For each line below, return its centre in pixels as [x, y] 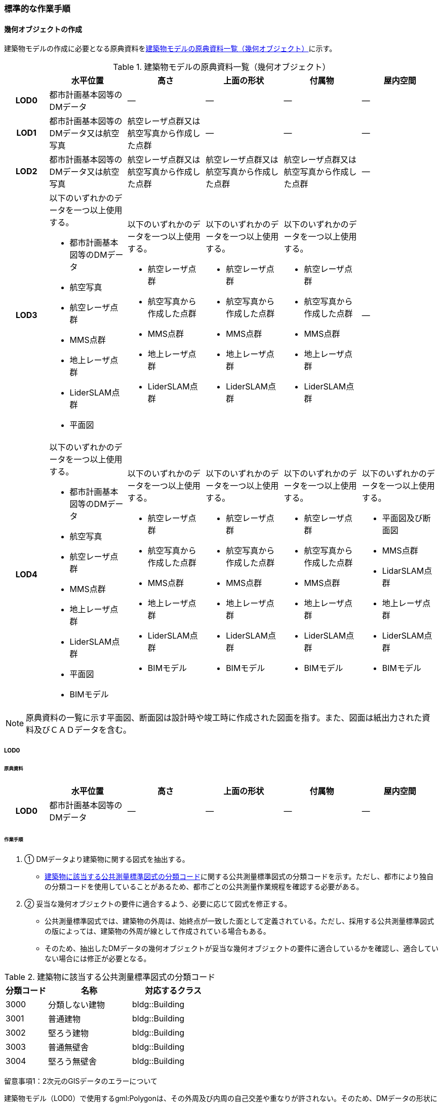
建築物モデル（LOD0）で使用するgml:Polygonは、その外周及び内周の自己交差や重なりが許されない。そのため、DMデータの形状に [221, 1098]
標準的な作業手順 [37, 9]
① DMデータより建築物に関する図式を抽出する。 [107, 859]
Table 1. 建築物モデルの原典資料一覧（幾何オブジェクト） [222, 67]
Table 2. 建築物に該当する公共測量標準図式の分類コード [110, 977]
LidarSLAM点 [407, 571]
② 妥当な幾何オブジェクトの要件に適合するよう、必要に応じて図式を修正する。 [158, 903]
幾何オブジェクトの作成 [43, 29]
